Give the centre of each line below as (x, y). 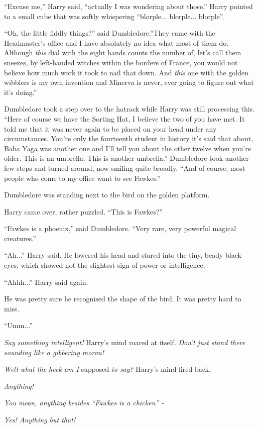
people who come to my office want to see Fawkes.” (82, 178)
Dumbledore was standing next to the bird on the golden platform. (107, 195)
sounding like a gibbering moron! (54, 352)
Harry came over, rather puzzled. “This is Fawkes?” (83, 211)
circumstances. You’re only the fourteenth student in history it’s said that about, (129, 138)
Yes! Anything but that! (40, 419)
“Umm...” (18, 325)
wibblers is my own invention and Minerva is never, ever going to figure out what (129, 82)
